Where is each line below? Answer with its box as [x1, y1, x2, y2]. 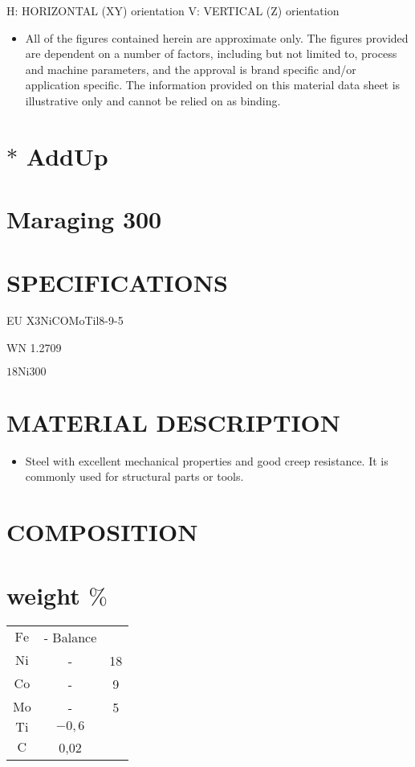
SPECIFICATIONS [6, 265, 228, 298]
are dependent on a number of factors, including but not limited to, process [25, 45, 397, 62]
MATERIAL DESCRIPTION [6, 405, 340, 438]
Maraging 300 [6, 203, 162, 236]
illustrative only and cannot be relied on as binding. [25, 92, 281, 109]
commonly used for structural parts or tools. [25, 468, 244, 485]
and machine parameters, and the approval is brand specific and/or [25, 60, 356, 77]
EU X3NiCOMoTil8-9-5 [6, 312, 124, 329]
